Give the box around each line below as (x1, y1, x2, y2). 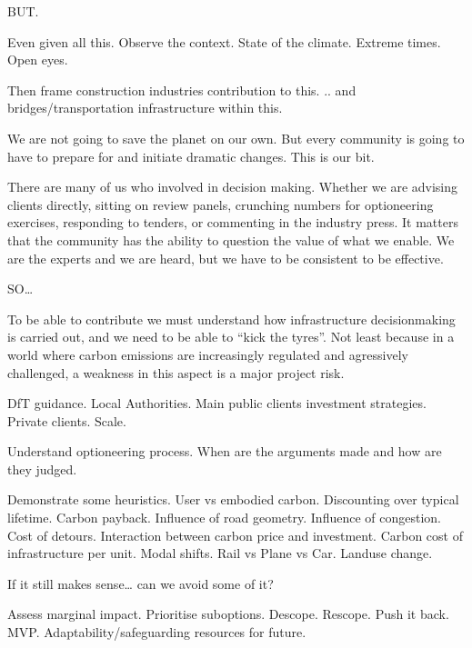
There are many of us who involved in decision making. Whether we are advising (7, 177, 458, 196)
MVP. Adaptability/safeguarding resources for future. (7, 623, 306, 642)
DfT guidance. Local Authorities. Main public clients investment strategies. (7, 394, 427, 413)
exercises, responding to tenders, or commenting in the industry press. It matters (7, 213, 458, 232)
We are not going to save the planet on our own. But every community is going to (7, 128, 465, 147)
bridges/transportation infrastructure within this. (7, 98, 283, 117)
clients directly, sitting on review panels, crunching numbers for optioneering (7, 194, 434, 214)
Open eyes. (7, 50, 68, 69)
